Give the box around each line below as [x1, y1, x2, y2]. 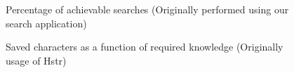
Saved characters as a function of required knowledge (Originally [6, 39, 283, 54]
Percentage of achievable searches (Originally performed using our [6, 2, 289, 16]
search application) [6, 15, 87, 30]
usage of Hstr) [6, 53, 67, 67]
